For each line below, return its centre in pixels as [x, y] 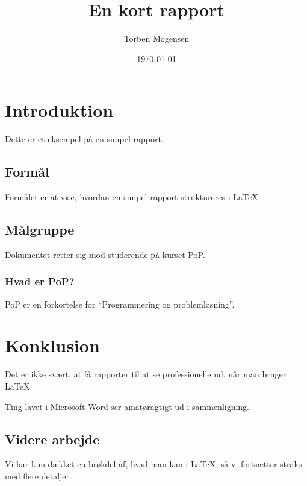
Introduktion [59, 110]
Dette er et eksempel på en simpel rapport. [84, 139]
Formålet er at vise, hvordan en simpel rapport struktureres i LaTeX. [133, 197]
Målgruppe [40, 229]
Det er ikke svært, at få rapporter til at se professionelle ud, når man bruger [146, 374]
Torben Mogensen [157, 38]
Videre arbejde [52, 439]
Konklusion [52, 345]
